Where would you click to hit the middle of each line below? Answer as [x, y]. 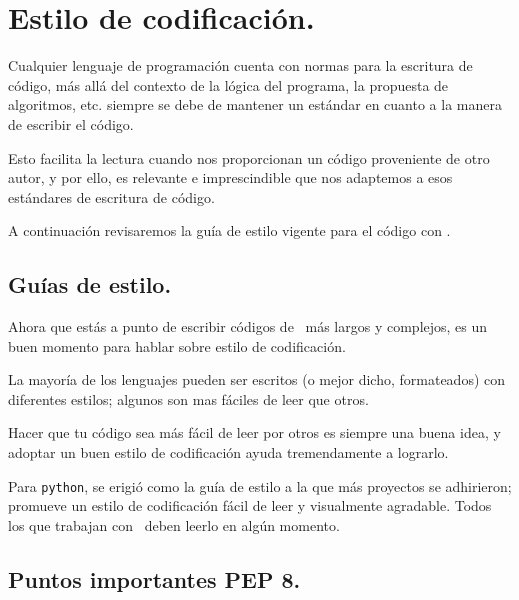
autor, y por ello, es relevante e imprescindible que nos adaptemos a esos [230, 177]
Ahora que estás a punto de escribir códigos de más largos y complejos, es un [248, 326]
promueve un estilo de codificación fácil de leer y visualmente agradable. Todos [250, 505]
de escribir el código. [71, 123]
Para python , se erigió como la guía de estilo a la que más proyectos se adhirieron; [260, 485]
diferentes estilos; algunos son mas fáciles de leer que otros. [188, 398]
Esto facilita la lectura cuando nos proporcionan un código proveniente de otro [249, 157]
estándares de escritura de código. [111, 196]
